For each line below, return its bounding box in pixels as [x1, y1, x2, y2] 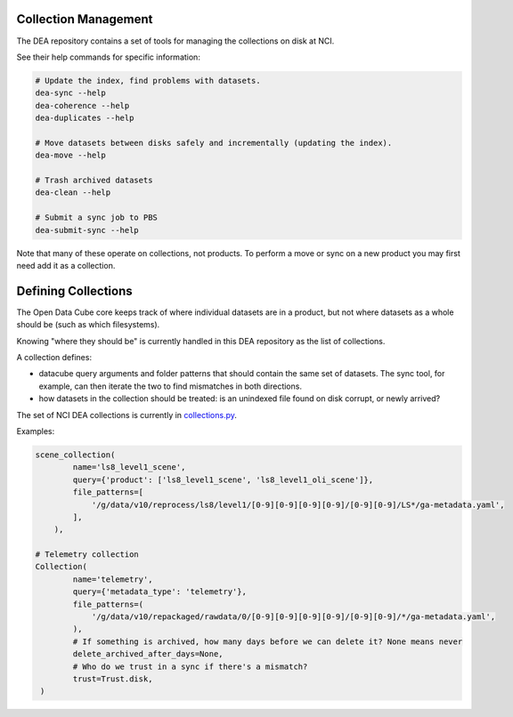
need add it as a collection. [16, 260, 116, 270]
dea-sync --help [35, 88, 107, 98]
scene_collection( [35, 449, 116, 460]
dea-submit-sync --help [35, 225, 140, 235]
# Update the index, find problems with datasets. [35, 76, 262, 85]
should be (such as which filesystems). [16, 319, 160, 330]
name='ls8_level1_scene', [72, 463, 186, 472]
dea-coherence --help [35, 101, 130, 110]
